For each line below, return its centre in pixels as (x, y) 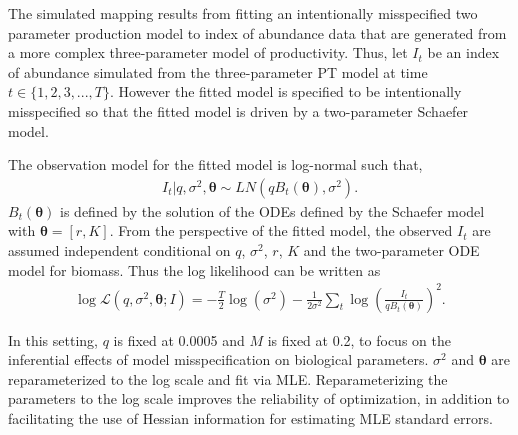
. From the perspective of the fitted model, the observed (281, 230)
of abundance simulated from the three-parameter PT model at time (218, 71)
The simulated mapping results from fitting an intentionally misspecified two (243, 13)
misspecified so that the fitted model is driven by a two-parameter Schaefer (238, 110)
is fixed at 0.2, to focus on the (359, 339)
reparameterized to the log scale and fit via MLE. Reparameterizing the (228, 378)
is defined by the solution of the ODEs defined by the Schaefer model (272, 210)
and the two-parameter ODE (391, 249)
